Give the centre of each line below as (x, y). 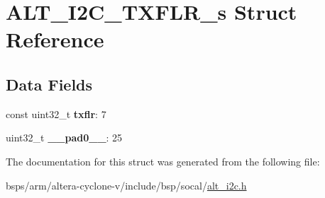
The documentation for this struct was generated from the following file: (163, 161)
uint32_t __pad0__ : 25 (64, 138)
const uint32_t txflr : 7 (56, 113)
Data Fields (49, 84)
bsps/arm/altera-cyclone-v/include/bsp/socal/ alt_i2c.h (126, 185)
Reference (55, 39)
